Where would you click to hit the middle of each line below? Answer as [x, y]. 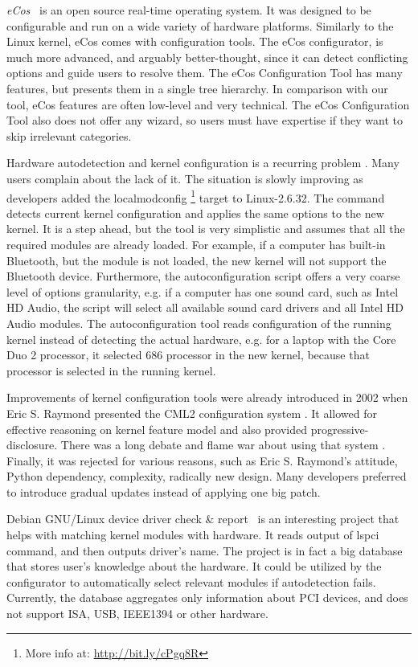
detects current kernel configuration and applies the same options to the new [195, 213]
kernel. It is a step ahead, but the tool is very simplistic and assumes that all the [206, 229]
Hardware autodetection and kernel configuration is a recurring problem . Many [203, 163]
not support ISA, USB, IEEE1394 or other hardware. [137, 614]
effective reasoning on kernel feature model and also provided [157, 429]
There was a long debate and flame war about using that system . [223, 445]
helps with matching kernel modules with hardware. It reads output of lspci [193, 535]
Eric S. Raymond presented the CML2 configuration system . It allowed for [192, 413]
